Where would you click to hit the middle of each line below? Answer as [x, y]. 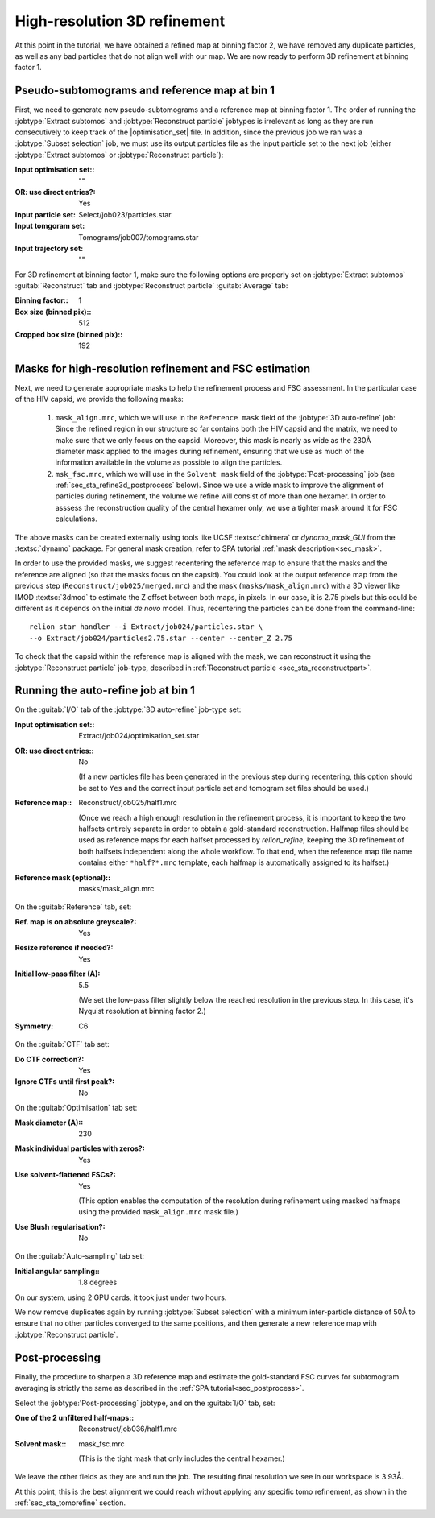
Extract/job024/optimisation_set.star [139, 736]
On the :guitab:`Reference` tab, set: [73, 907]
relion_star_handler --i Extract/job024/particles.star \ [146, 627]
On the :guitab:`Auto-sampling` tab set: [80, 1256]
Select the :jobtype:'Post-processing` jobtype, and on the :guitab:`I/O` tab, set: [145, 1403]
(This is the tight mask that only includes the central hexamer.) [182, 1458]
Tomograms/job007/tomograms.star [139, 237]
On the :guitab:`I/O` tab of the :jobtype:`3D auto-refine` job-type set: [128, 709]
